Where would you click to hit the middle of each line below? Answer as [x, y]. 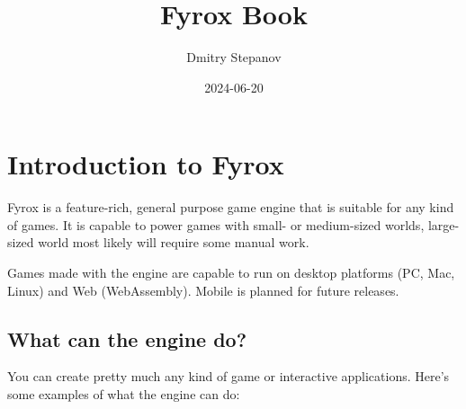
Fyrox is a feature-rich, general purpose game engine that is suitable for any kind [231, 207]
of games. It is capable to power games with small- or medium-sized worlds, [216, 224]
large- [444, 224]
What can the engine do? [127, 338]
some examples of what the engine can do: [124, 394]
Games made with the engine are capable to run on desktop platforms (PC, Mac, [231, 273]
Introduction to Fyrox [146, 164]
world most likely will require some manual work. [174, 242]
